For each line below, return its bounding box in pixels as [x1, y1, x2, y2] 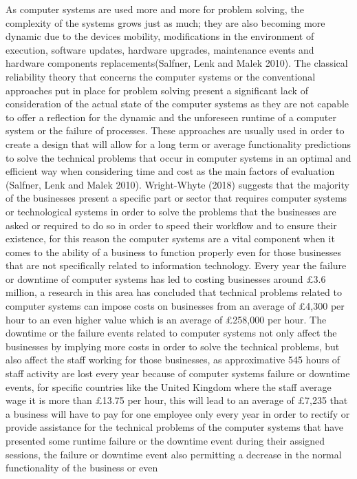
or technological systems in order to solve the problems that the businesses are [6, 204, 336, 218]
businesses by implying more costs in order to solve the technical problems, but [6, 339, 340, 353]
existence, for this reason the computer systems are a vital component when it [6, 231, 335, 246]
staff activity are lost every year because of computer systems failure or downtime [6, 366, 350, 381]
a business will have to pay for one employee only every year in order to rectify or [6, 406, 350, 421]
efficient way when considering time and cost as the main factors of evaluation [6, 164, 335, 178]
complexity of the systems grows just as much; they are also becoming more [6, 15, 325, 30]
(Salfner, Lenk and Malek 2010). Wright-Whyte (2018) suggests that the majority [6, 177, 349, 191]
